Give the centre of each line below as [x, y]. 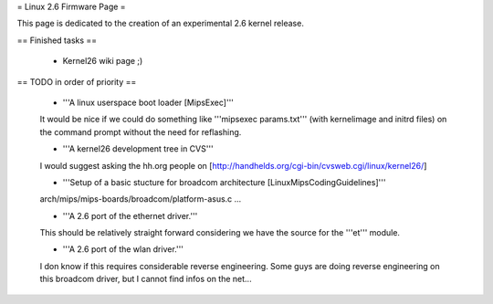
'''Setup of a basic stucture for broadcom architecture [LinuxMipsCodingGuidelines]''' [224, 182]
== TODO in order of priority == [77, 81]
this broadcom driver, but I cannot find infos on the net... [146, 279]
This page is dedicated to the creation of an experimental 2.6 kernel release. [161, 24]
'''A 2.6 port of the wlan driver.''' [123, 249]
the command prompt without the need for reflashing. [141, 131]
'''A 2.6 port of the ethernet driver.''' [130, 215]
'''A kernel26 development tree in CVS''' [138, 149]
